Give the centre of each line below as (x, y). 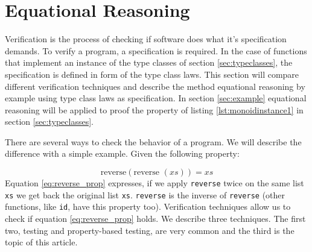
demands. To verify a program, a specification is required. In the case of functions (156, 50)
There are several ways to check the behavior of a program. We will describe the (153, 141)
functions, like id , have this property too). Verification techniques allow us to (148, 206)
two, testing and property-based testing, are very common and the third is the (150, 230)
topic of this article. (41, 242)
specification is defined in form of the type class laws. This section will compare (152, 74)
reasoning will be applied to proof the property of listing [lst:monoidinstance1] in (154, 109)
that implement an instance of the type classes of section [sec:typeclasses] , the (149, 62)
